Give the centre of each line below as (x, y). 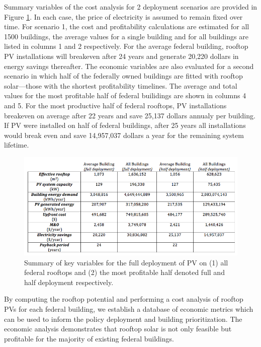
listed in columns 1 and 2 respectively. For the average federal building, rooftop (126, 46)
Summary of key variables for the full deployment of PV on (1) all (126, 262)
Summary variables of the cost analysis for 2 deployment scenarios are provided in (131, 7)
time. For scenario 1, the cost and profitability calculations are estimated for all (127, 26)
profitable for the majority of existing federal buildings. (89, 338)
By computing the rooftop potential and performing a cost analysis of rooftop (124, 299)
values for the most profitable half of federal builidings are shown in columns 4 (125, 95)
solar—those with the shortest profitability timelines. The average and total (121, 85)
